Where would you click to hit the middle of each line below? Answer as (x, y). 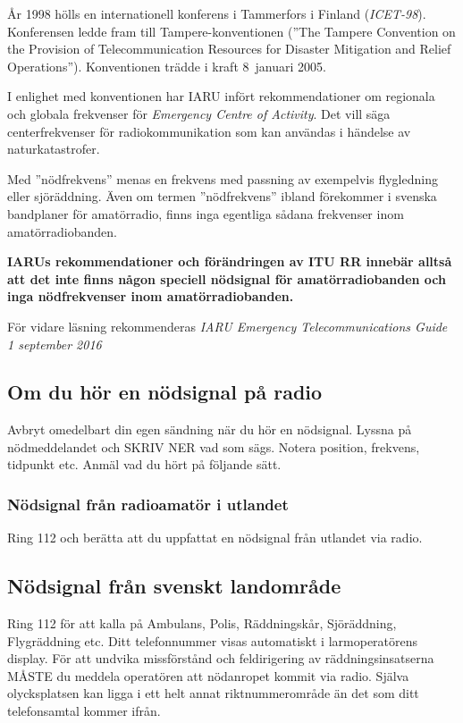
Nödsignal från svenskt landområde (174, 586)
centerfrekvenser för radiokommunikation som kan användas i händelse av (209, 131)
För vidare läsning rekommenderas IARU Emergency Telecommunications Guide (227, 326)
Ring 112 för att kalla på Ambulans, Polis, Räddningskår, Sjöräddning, (202, 623)
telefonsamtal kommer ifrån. (84, 711)
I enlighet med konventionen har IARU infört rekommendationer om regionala (221, 96)
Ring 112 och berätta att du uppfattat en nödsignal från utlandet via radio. (215, 538)
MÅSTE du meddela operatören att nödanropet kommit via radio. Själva (208, 675)
